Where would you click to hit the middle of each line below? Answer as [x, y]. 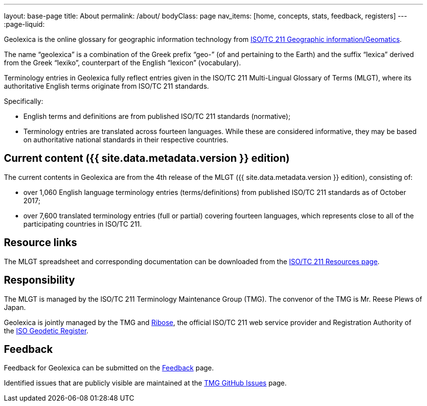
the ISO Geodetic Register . [46, 330]
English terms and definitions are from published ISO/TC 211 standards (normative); [157, 116]
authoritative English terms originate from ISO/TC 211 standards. [107, 86]
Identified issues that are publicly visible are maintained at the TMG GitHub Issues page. [146, 383]
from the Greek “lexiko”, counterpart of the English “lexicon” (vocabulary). [123, 63]
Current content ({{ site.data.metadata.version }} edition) [147, 158]
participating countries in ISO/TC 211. [83, 224]
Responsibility [39, 280]
